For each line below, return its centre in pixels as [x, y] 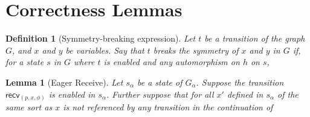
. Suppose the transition [240, 82]
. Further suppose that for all [160, 94]
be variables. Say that [105, 50]
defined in [245, 94]
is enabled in [72, 94]
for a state [25, 62]
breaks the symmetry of [196, 50]
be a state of [160, 82]
